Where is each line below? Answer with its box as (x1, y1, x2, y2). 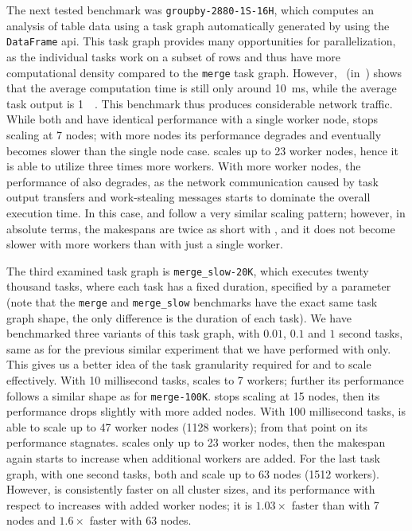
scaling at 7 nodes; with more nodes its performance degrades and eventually (6, 126, 382, 143)
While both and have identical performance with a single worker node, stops (6, 111, 379, 127)
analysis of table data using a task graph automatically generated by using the (6, 17, 390, 33)
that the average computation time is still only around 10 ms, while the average (6, 80, 397, 96)
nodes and (6, 512, 56, 529)
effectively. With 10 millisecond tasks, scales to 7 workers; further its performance (6, 371, 404, 388)
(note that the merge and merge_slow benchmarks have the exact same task (6, 293, 378, 310)
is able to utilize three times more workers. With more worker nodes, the (6, 158, 361, 174)
